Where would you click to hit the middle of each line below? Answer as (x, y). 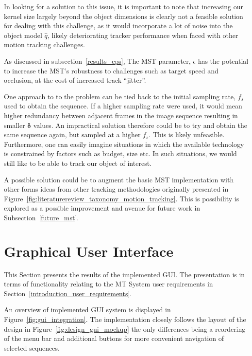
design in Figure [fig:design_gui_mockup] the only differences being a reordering (125, 329)
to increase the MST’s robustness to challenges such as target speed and (111, 70)
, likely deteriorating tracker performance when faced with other (143, 35)
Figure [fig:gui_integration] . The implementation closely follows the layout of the (125, 319)
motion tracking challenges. (44, 44)
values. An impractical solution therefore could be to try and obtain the (140, 125)
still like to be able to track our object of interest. (78, 163)
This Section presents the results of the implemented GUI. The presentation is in (125, 274)
